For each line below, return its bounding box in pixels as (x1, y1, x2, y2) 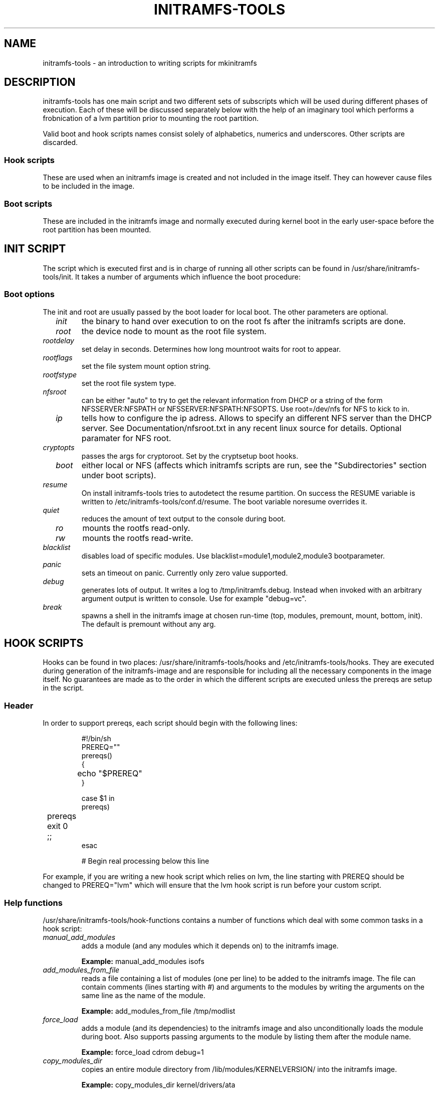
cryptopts (43, 443, 75, 452)
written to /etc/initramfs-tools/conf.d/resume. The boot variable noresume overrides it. (81, 497, 367, 506)
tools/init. (43, 272, 74, 281)
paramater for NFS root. (81, 433, 171, 443)
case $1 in (81, 794, 115, 803)
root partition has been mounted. (43, 225, 151, 234)
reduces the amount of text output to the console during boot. (81, 514, 286, 523)
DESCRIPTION (4, 76, 76, 89)
